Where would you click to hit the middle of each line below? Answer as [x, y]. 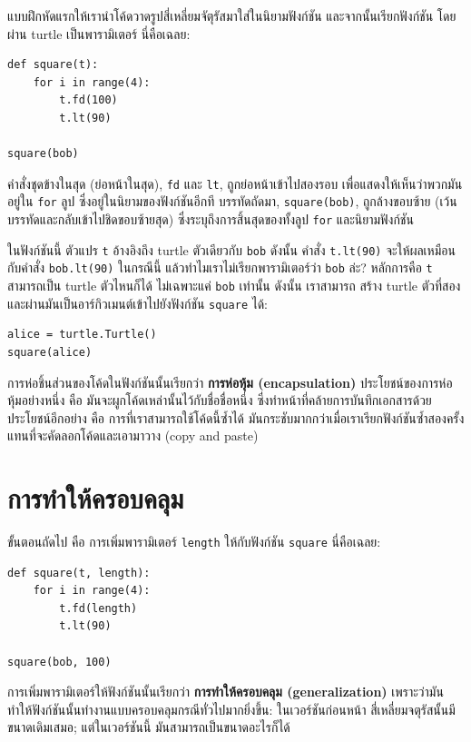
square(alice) [50, 352]
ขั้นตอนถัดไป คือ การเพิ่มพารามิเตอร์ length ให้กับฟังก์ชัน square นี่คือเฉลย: [194, 542]
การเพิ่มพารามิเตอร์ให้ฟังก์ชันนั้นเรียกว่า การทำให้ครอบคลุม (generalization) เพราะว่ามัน [226, 692]
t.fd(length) [98, 608]
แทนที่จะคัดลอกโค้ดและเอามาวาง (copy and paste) [133, 435]
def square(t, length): [79, 573]
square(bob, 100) [59, 662]
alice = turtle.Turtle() [82, 335]
